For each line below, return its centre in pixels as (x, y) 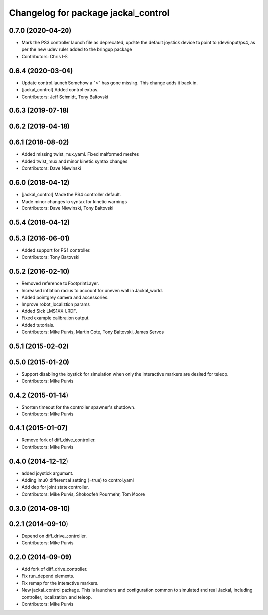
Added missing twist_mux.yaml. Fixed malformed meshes (80, 154)
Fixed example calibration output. (56, 318)
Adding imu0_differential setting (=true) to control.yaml (78, 480)
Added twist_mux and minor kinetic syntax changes (74, 161)
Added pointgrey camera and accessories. (65, 297)
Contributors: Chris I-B (45, 56)
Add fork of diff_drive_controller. (55, 569)
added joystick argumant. (48, 473)
